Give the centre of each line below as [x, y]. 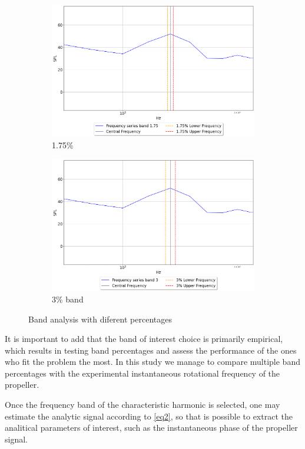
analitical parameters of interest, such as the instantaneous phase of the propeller [151, 428]
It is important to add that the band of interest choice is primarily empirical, [144, 339]
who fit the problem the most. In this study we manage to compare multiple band [152, 362]
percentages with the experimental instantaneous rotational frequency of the [142, 373]
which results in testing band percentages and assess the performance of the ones [151, 350]
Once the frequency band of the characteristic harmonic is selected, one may [142, 405]
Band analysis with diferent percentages [100, 319]
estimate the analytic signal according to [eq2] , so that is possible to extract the [149, 416]
